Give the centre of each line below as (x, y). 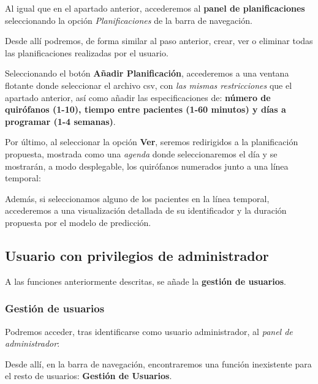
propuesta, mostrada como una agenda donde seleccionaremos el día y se (141, 153)
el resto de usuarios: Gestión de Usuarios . (89, 376)
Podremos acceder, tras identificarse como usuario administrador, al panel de (149, 331)
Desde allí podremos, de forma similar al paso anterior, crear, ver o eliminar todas (159, 41)
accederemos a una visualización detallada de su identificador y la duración (146, 210)
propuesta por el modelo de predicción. (78, 222)
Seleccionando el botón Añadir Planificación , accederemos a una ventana (147, 73)
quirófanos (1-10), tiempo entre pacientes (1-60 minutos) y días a (146, 109)
